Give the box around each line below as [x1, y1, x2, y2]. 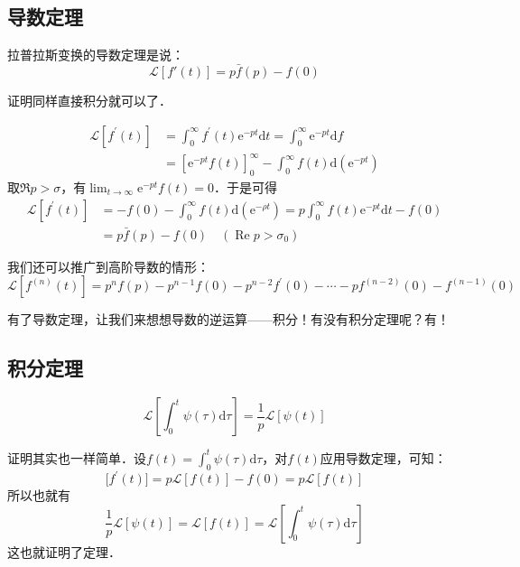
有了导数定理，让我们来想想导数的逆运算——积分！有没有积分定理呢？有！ [7, 310, 450, 329]
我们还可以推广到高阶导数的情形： [7, 256, 209, 275]
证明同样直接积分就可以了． [7, 91, 172, 110]
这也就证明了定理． [7, 542, 121, 561]
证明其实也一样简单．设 [7, 448, 146, 467]
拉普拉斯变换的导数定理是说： [7, 45, 184, 64]
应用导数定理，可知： [320, 448, 447, 467]
